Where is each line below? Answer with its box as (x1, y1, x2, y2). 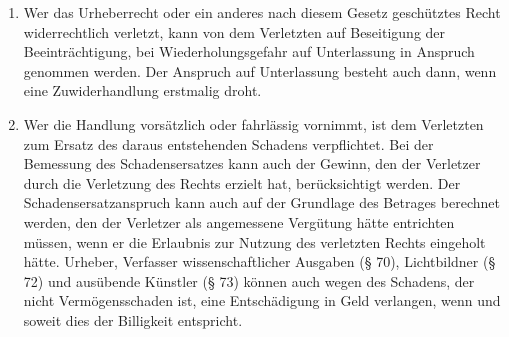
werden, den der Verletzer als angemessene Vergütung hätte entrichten (23, 211, 455, 232)
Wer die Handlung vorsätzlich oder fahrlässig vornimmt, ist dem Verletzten (23, 113, 484, 134)
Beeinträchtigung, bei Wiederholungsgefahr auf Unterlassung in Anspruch (23, 41, 475, 62)
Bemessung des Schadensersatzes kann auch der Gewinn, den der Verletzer (23, 153, 481, 174)
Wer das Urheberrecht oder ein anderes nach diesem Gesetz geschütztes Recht (23, 2, 501, 22)
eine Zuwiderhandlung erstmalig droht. (23, 80, 262, 101)
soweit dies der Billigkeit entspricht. (23, 309, 243, 330)
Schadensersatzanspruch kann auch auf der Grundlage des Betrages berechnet (23, 192, 500, 213)
